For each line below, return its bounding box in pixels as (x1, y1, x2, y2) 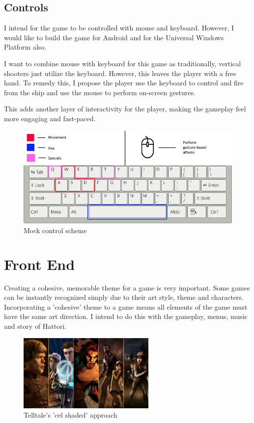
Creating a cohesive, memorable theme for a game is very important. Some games (4, 282, 250, 292)
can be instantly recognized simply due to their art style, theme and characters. (4, 292, 244, 302)
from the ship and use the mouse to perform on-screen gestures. (4, 87, 196, 97)
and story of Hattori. (4, 320, 67, 331)
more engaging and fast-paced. (4, 113, 96, 123)
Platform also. (4, 42, 47, 52)
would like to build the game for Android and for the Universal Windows (4, 32, 224, 42)
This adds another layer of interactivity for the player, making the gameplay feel (4, 104, 246, 114)
